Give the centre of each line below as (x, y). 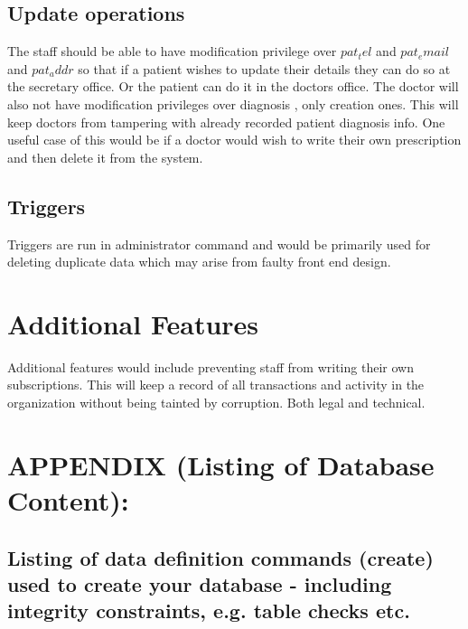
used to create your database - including (200, 584)
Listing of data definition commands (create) (220, 557)
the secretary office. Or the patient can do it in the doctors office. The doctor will (233, 86)
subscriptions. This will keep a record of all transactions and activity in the (216, 385)
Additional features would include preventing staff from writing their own (211, 366)
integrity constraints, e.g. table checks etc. (209, 610)
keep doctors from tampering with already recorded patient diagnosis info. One (226, 122)
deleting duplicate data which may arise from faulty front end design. (199, 262)
